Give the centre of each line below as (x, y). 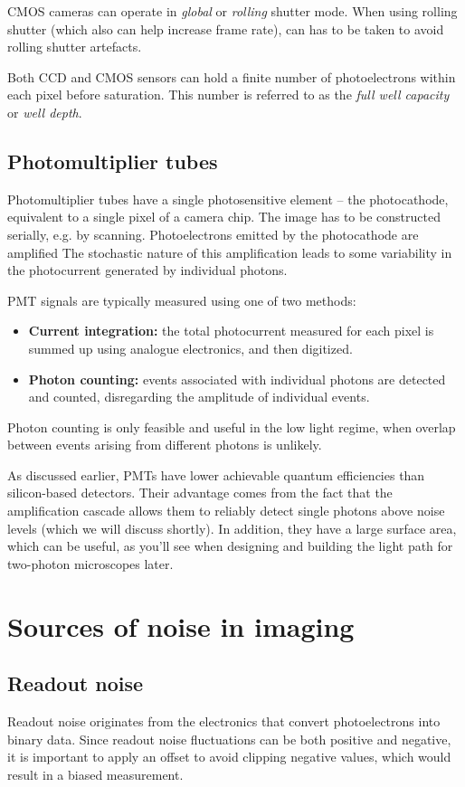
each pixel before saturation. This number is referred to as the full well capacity (228, 95)
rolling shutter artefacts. (75, 47)
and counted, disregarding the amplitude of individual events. (199, 397)
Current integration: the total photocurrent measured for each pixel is (231, 331)
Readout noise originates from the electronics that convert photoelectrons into (224, 721)
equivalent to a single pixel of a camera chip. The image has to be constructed (224, 217)
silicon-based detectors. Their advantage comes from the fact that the (200, 493)
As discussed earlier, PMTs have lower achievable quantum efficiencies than (216, 474)
